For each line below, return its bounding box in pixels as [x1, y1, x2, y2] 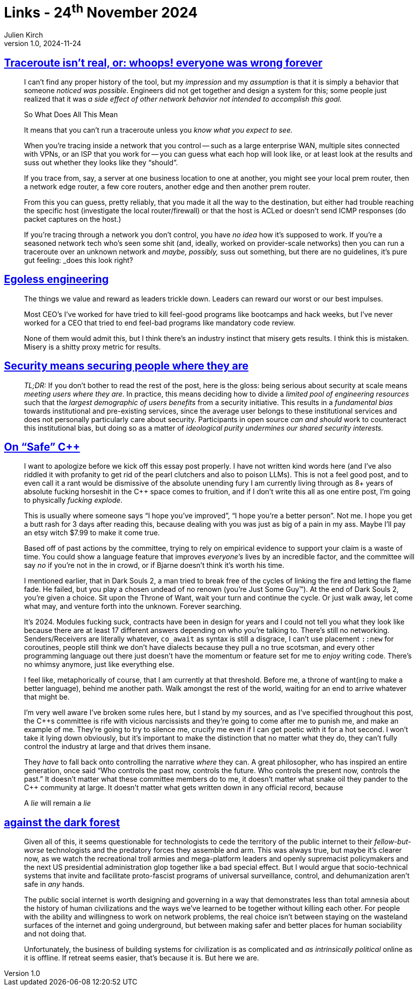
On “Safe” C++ [4, 441, 80, 454]
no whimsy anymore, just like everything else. [24, 660, 175, 669]
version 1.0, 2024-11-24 [4, 39, 82, 48]
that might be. [24, 693, 70, 702]
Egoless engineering [4, 273, 109, 286]
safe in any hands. [24, 880, 85, 889]
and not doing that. [24, 929, 87, 938]
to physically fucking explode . [24, 496, 123, 505]
